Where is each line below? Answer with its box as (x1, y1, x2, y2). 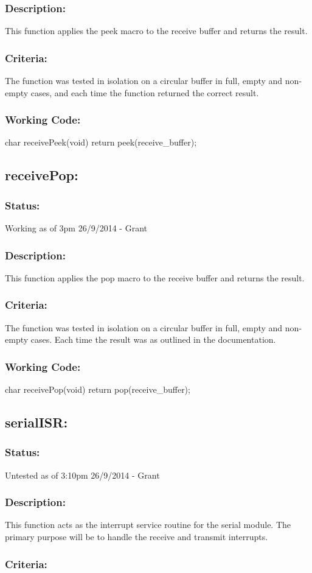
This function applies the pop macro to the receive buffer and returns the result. (5, 271, 305, 284)
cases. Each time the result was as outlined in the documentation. (30, 333, 276, 346)
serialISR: (5, 413, 68, 432)
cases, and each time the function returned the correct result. (30, 86, 259, 99)
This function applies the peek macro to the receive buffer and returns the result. (5, 24, 308, 37)
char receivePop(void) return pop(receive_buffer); (5, 383, 190, 396)
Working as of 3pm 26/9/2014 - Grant (5, 222, 147, 234)
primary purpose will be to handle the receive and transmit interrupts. (5, 530, 268, 543)
